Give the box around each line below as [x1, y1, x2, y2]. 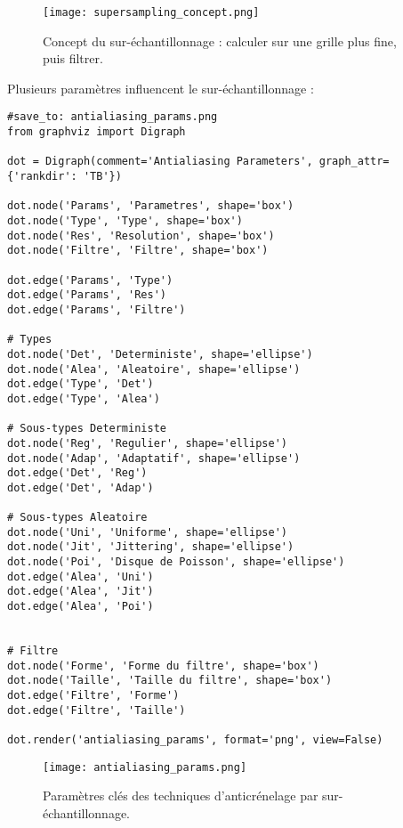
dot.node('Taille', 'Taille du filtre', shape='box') [7, 674, 333, 687]
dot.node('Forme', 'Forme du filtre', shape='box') [7, 659, 319, 672]
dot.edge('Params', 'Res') [7, 288, 166, 302]
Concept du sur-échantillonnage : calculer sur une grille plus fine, [43, 31, 397, 50]
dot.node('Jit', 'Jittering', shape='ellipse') [7, 540, 294, 554]
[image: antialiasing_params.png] [43, 760, 247, 774]
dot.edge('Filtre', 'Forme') [7, 689, 180, 702]
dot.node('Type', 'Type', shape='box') [7, 215, 243, 228]
